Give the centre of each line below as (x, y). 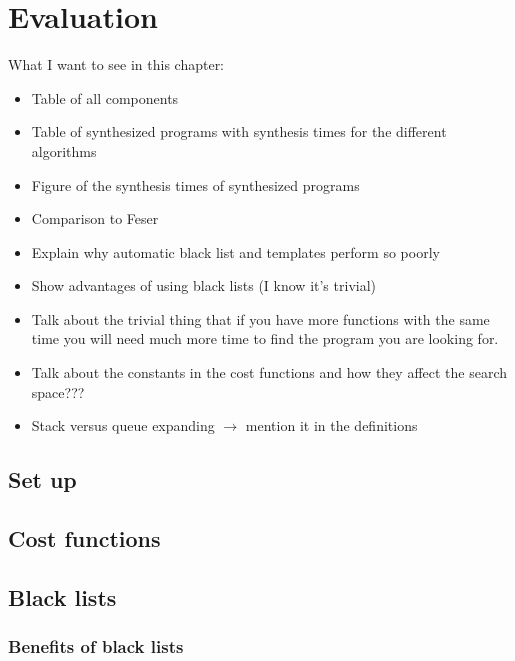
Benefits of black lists (96, 646)
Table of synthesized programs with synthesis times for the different (239, 131)
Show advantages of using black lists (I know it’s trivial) (203, 285)
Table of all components (105, 97)
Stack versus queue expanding (123, 425)
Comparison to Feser (95, 218)
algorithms (64, 150)
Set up (42, 479)
